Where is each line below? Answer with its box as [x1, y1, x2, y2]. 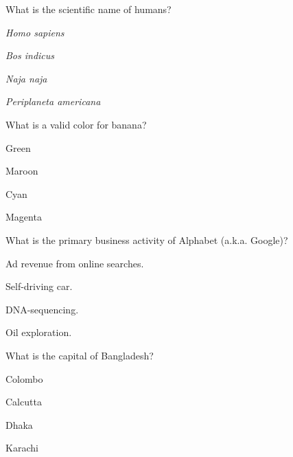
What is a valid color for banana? [5, 117, 147, 131]
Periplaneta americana [5, 94, 101, 109]
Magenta [5, 210, 42, 224]
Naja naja [5, 71, 47, 85]
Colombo [5, 371, 43, 386]
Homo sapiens [5, 25, 65, 39]
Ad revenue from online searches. [5, 256, 144, 270]
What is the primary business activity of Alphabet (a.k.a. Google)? [5, 232, 288, 247]
